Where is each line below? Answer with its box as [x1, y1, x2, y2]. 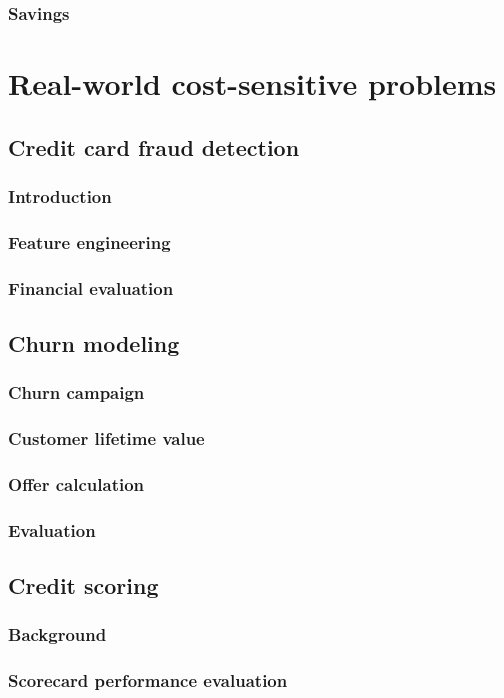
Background [8, 622, 107, 647]
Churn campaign [8, 380, 145, 405]
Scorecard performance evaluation [8, 668, 288, 693]
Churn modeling [8, 327, 180, 358]
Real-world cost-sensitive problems [8, 63, 497, 104]
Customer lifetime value [8, 426, 205, 451]
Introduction [8, 183, 112, 208]
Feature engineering [8, 229, 171, 254]
